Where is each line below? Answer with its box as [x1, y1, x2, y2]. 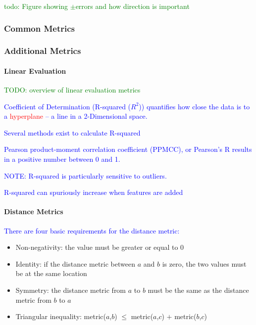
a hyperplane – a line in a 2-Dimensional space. [4, 111, 148, 121]
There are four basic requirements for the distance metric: [4, 225, 180, 235]
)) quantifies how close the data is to [139, 101, 250, 111]
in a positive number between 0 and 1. [4, 154, 120, 164]
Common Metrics [4, 22, 75, 34]
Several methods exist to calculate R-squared [4, 127, 141, 138]
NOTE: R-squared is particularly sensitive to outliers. [4, 170, 167, 181]
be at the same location [15, 268, 87, 279]
